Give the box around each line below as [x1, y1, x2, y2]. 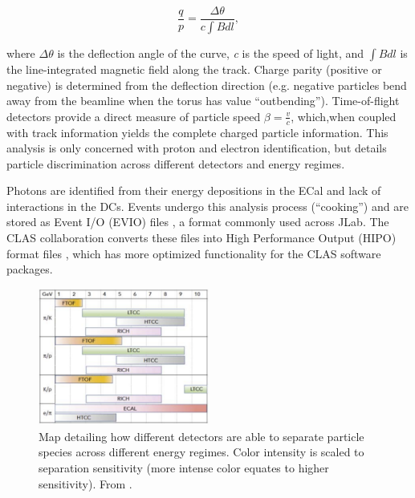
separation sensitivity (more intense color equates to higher [39, 460, 329, 476]
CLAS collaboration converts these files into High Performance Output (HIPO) [6, 229, 397, 246]
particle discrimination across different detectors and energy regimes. [6, 155, 345, 172]
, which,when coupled [291, 107, 397, 124]
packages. [6, 261, 53, 277]
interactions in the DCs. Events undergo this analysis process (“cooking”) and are [6, 197, 409, 214]
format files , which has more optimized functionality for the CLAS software [6, 245, 381, 261]
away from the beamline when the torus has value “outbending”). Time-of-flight [6, 92, 400, 109]
